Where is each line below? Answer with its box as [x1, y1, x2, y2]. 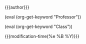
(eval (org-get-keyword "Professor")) [4, 14, 81, 19]
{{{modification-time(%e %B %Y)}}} [4, 33, 79, 39]
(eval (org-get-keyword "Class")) [4, 23, 73, 29]
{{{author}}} [4, 4, 29, 10]
